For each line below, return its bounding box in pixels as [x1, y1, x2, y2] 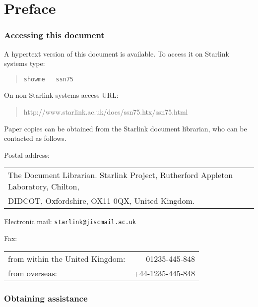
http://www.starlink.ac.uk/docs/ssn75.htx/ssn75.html [23, 107, 188, 117]
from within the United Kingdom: [8, 252, 126, 264]
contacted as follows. [4, 133, 66, 143]
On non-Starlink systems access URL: [4, 90, 119, 100]
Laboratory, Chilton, [8, 181, 79, 192]
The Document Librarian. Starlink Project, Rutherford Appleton [8, 169, 233, 181]
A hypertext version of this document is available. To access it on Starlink [4, 48, 229, 59]
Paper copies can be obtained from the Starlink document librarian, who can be [4, 123, 247, 133]
